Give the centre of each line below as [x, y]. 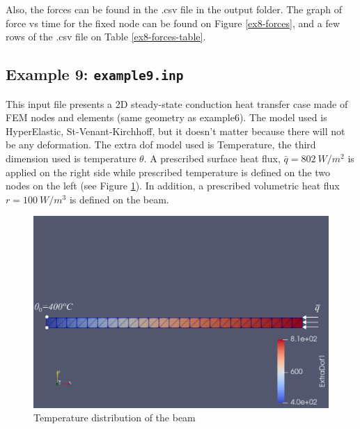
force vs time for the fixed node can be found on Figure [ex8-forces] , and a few [173, 23]
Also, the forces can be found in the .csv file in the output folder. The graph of [174, 9]
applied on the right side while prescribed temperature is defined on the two [168, 172]
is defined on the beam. [119, 199]
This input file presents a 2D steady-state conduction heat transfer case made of [177, 103]
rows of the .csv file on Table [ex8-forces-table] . [106, 37]
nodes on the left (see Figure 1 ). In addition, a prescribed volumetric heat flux [173, 186]
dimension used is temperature [71, 158]
